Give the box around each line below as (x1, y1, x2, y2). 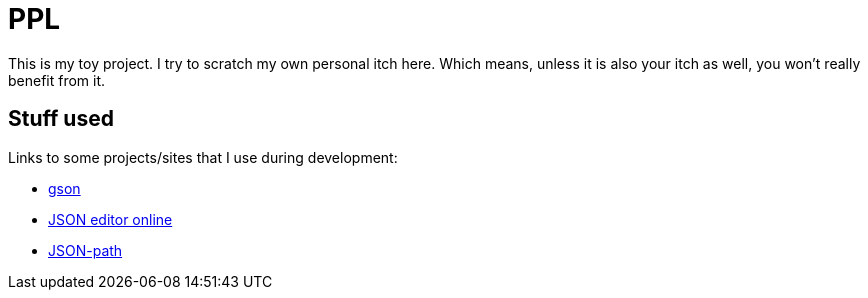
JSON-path (48, 241, 123, 259)
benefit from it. (8, 71, 106, 89)
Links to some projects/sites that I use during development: (8, 148, 398, 166)
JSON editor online (48, 210, 173, 228)
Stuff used (8, 106, 114, 132)
